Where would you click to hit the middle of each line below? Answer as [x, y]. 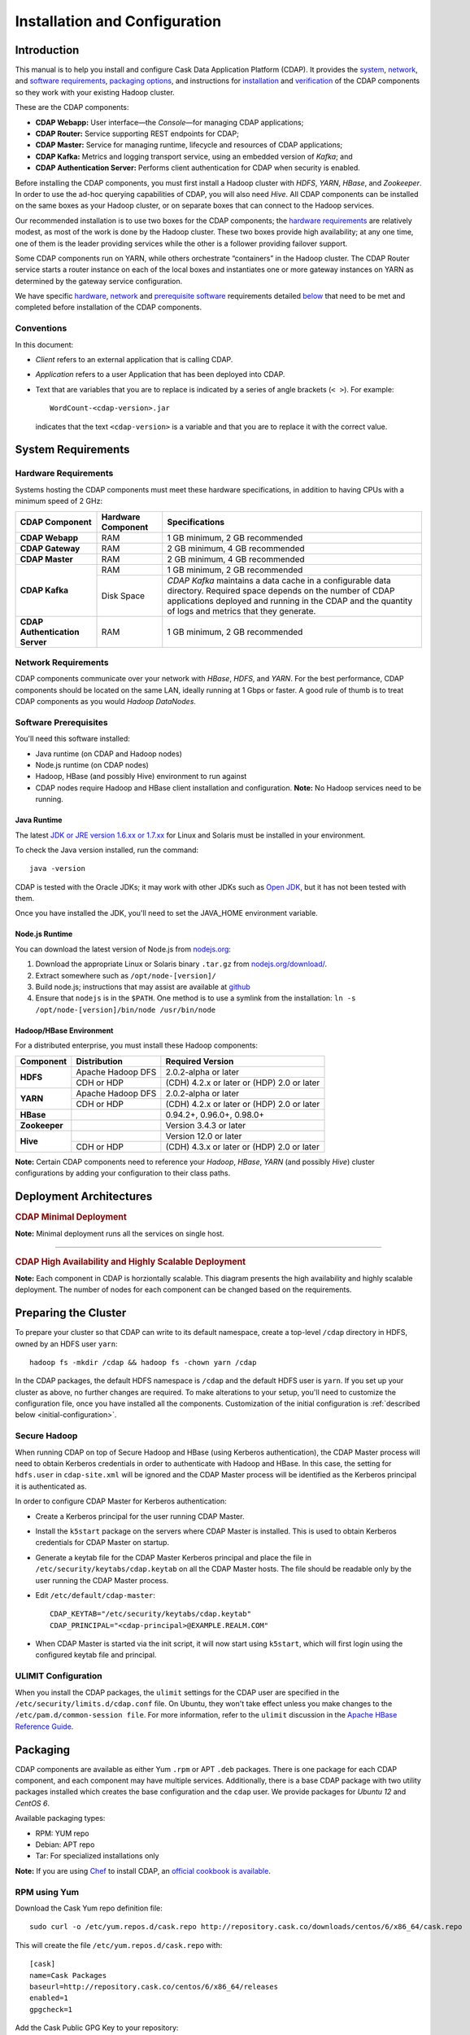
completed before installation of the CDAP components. [109, 307]
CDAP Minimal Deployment [71, 1217]
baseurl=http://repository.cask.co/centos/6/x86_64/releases [154, 1987]
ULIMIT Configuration [59, 1676]
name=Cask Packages [68, 1975]
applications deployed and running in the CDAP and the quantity [290, 601]
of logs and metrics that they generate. [242, 610]
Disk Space [123, 596]
